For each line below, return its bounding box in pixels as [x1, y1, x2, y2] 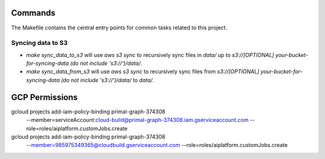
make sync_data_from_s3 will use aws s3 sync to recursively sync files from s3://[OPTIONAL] [26, 68, 259, 75]
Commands [11, 8, 56, 18]
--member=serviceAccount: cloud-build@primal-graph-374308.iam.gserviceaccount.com [26, 116, 249, 124]
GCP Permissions [11, 92, 78, 102]
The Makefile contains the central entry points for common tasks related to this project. [11, 24, 227, 31]
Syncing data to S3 [11, 39, 68, 47]
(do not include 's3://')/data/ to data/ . [61, 76, 155, 83]
